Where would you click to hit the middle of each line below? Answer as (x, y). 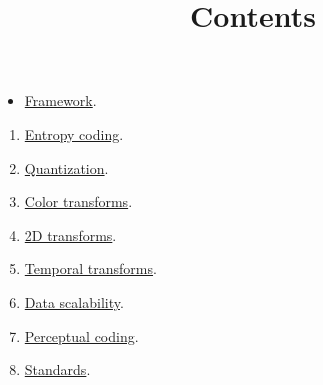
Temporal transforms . (90, 268)
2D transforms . (70, 234)
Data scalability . (74, 301)
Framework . (60, 100)
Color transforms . (78, 201)
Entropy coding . (74, 133)
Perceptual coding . (81, 335)
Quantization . (66, 167)
